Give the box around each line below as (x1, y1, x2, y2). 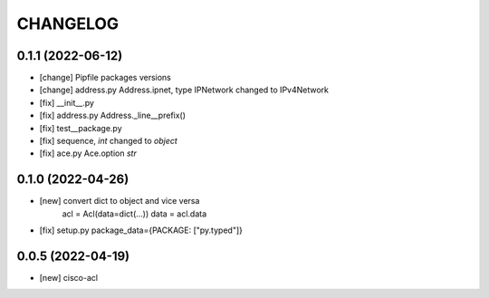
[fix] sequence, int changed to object (39, 136, 178, 147)
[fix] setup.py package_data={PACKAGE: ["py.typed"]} (39, 225, 244, 236)
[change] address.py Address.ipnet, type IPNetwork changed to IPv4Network (39, 84, 330, 95)
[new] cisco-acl (39, 273, 99, 283)
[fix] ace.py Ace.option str (39, 148, 138, 159)
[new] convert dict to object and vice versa (39, 196, 200, 207)
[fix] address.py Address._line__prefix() (39, 110, 186, 121)
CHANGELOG (16, 14, 120, 34)
